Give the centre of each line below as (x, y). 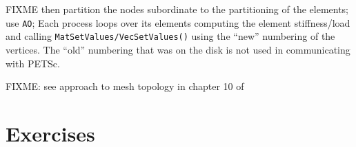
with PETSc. (33, 63)
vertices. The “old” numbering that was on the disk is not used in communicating (178, 49)
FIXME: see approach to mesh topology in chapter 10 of (125, 86)
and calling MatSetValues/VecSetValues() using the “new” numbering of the (170, 36)
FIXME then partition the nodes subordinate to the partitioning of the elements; (177, 9)
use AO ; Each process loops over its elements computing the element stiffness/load (178, 22)
